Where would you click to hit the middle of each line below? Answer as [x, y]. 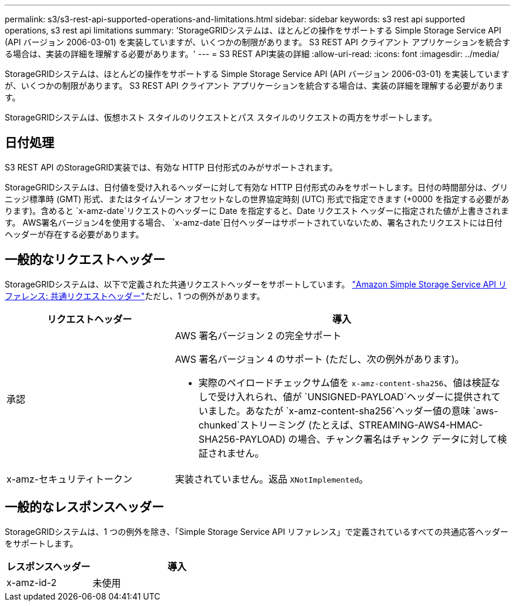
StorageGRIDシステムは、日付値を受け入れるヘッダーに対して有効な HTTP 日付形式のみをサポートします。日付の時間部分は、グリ [257, 187]
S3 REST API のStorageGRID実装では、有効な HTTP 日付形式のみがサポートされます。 [171, 167]
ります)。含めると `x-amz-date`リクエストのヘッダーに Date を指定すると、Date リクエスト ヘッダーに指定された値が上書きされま [257, 210]
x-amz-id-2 [32, 582]
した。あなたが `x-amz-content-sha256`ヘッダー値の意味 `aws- [358, 411]
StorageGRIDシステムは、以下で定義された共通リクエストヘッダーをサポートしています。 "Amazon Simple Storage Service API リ [256, 284]
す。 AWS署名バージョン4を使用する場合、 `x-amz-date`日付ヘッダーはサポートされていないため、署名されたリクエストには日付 [254, 222]
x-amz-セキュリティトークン [69, 479]
